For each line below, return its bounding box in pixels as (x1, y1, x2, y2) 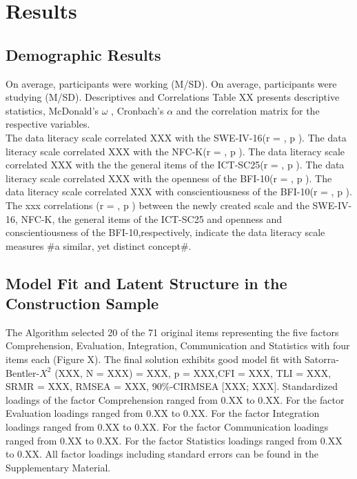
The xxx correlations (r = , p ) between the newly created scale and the (6, 197, 309, 212)
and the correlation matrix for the (176, 103, 320, 117)
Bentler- (6, 365, 40, 380)
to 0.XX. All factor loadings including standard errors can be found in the (6, 447, 318, 461)
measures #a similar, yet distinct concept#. (6, 238, 192, 253)
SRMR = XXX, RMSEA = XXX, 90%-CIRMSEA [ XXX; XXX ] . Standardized (6, 379, 338, 393)
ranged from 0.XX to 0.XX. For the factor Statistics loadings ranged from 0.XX (6, 433, 343, 447)
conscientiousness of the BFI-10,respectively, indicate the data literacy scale (6, 225, 325, 239)
